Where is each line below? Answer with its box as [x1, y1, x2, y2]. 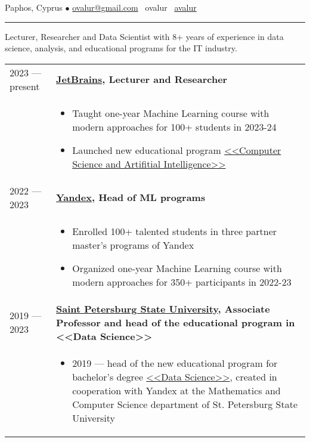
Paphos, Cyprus [5, 1, 63, 13]
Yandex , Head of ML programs [56, 190, 206, 205]
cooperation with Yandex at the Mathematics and [72, 383, 281, 397]
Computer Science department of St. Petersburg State [72, 397, 298, 411]
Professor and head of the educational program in [56, 315, 295, 329]
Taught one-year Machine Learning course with [72, 106, 269, 120]
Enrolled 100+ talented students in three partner [72, 224, 277, 238]
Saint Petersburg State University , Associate [56, 301, 270, 316]
